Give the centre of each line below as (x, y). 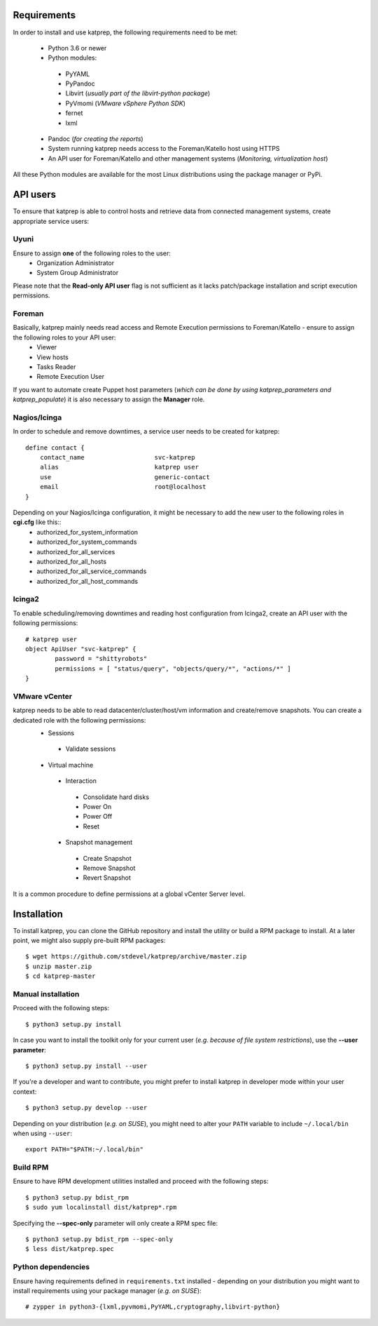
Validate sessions (91, 749)
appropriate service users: (51, 221)
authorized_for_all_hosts (72, 561)
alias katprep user (119, 467)
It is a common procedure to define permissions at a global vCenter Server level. (129, 894)
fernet (74, 113)
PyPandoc (80, 83)
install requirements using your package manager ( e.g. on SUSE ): (107, 1290)
